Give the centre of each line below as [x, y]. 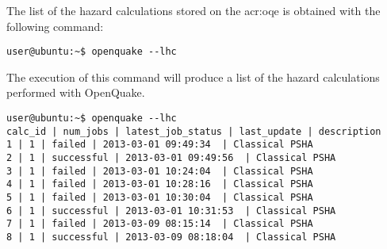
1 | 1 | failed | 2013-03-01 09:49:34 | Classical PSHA [160, 145]
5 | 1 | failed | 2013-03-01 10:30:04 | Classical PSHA [160, 197]
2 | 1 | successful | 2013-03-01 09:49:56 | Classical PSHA [171, 158]
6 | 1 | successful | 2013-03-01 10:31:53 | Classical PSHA [171, 211]
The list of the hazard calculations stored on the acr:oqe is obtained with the [193, 10]
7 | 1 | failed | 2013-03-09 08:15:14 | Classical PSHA [160, 224]
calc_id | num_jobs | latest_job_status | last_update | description [194, 131]
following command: [55, 26]
